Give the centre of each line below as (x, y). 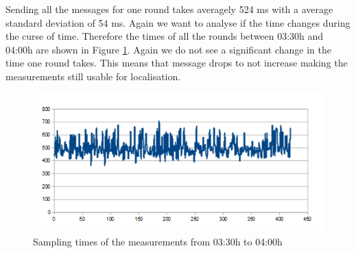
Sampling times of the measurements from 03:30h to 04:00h (158, 241)
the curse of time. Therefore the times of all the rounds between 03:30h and (165, 36)
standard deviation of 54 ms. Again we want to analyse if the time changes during (178, 22)
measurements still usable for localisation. (93, 76)
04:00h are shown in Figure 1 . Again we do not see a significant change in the (168, 49)
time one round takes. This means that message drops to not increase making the (177, 63)
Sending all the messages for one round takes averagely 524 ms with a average (169, 9)
